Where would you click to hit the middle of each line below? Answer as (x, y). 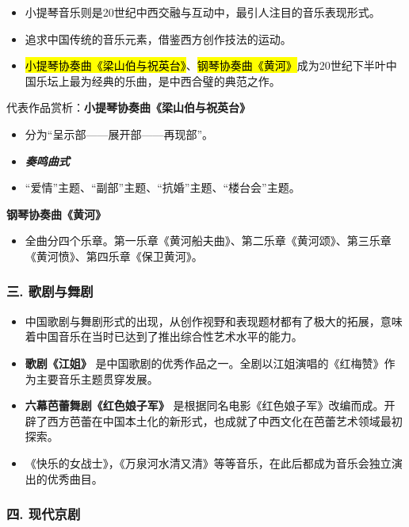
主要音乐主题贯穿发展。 (97, 378)
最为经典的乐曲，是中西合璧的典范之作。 (175, 80)
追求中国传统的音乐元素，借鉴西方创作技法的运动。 (158, 38)
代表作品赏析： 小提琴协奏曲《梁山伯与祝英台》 (128, 107)
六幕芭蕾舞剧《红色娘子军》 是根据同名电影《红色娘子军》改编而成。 (204, 405)
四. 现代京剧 (44, 514)
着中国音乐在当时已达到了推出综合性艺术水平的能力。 (164, 336)
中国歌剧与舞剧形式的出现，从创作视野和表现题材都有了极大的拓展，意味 (214, 321)
